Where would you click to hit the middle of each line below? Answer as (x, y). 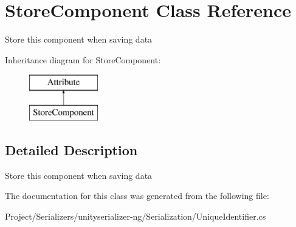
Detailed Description (71, 149)
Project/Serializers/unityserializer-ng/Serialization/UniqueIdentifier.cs (136, 216)
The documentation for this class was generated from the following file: (137, 196)
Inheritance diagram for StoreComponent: (83, 59)
